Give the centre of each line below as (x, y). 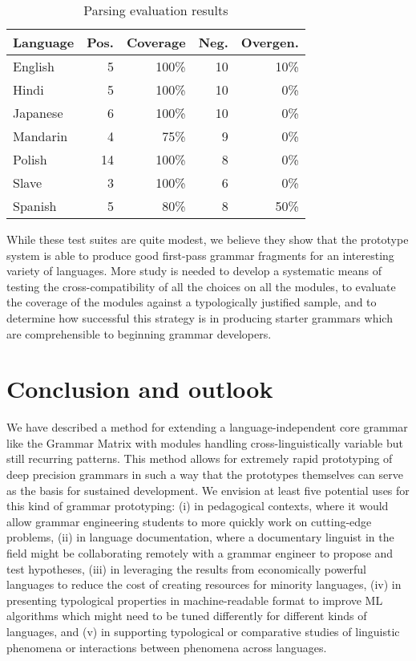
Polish (30, 159)
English (34, 66)
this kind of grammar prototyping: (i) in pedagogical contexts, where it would (198, 506)
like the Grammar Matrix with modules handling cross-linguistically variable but (205, 442)
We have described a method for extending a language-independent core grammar (207, 427)
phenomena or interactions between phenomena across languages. (167, 647)
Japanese (38, 113)
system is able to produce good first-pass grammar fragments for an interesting (200, 255)
